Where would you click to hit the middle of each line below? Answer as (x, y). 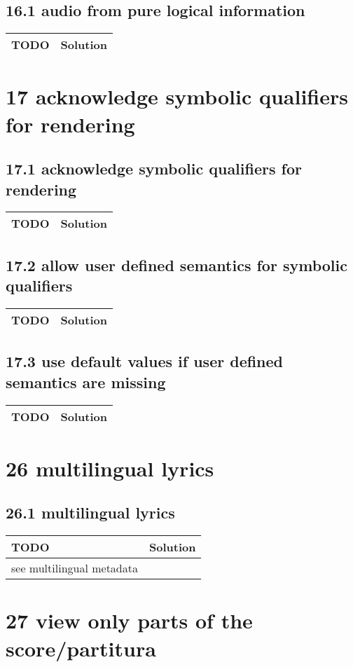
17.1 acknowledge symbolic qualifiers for (154, 169)
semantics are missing (86, 381)
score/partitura (81, 648)
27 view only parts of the (129, 620)
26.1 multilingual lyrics (90, 513)
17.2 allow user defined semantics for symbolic (176, 264)
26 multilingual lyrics (110, 468)
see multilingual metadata (75, 568)
